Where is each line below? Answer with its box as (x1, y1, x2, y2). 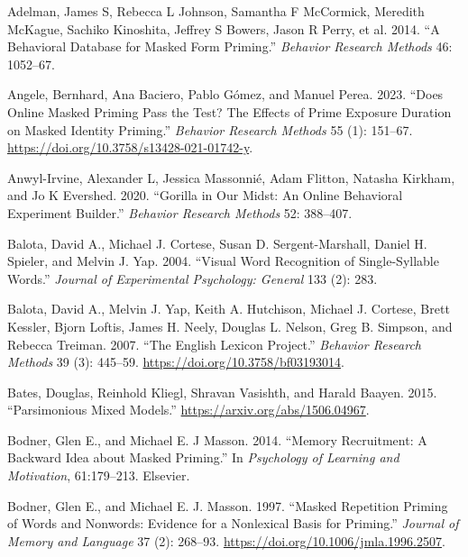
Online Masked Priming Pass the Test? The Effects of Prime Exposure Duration (7, 102, 452, 121)
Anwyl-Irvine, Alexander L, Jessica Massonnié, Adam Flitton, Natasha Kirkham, (7, 168, 455, 187)
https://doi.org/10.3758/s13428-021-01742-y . (7, 138, 253, 157)
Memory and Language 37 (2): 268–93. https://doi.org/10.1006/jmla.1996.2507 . (7, 531, 445, 550)
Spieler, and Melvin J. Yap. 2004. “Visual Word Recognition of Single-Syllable (7, 251, 439, 270)
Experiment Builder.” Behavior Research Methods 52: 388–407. (7, 203, 353, 222)
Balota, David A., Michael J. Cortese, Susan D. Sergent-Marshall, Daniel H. (7, 233, 427, 252)
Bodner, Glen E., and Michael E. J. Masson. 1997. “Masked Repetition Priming (7, 496, 448, 515)
